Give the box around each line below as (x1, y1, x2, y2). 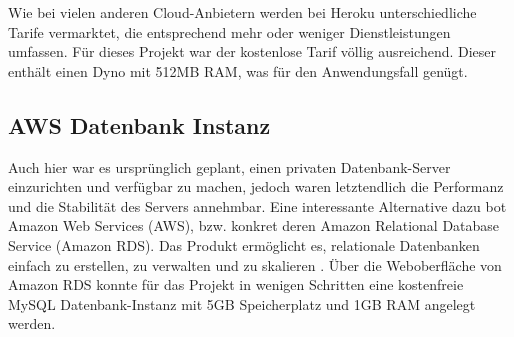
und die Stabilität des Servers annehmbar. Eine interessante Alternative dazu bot (8, 195, 507, 216)
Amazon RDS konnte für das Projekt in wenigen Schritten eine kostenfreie (8, 274, 464, 295)
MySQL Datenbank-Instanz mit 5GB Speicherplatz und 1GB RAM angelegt (8, 293, 476, 314)
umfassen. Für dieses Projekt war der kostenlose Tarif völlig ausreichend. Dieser (8, 41, 497, 62)
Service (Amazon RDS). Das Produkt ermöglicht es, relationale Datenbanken (8, 234, 480, 255)
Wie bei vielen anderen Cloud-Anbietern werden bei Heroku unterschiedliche (8, 2, 477, 22)
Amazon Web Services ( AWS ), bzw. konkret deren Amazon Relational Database (8, 215, 500, 236)
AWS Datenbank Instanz (8, 109, 271, 140)
